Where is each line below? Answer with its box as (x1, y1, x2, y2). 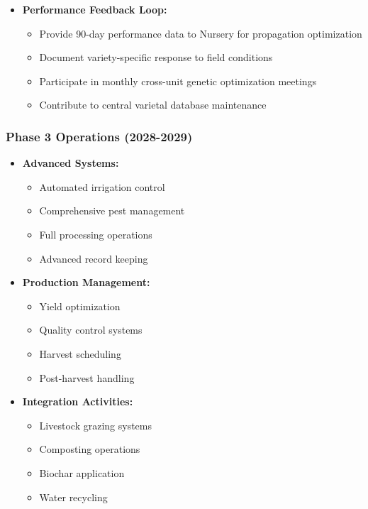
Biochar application (39, 465, 125, 480)
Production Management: (22, 275, 150, 290)
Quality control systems (39, 322, 143, 337)
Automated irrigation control (39, 179, 165, 194)
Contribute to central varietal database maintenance (39, 97, 267, 112)
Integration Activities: (22, 394, 133, 409)
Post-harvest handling (39, 370, 135, 385)
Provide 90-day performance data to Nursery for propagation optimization (39, 26, 362, 40)
